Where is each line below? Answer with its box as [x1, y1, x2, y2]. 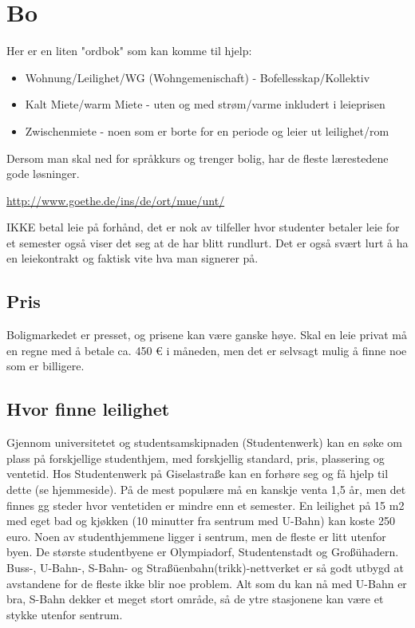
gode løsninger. [6, 165, 80, 182]
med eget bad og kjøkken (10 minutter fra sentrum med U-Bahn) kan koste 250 [6, 512, 395, 529]
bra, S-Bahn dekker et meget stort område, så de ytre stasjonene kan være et [6, 590, 384, 607]
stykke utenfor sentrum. [6, 606, 123, 622]
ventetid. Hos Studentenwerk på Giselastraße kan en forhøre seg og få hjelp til [6, 465, 389, 482]
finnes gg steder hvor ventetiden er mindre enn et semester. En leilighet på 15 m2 [6, 496, 405, 513]
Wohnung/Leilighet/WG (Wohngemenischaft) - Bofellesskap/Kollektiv [25, 69, 370, 85]
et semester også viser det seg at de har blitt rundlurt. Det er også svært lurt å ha [6, 234, 409, 251]
